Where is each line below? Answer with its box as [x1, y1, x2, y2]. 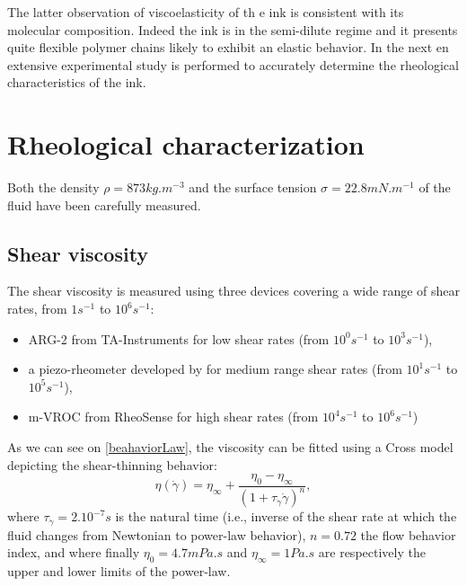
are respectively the [318, 543, 426, 562]
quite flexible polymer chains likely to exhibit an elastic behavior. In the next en [7, 38, 449, 57]
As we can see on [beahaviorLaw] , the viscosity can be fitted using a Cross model [7, 438, 454, 457]
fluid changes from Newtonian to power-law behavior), [7, 525, 306, 544]
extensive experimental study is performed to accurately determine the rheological [7, 55, 459, 74]
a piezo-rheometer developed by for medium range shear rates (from [28, 360, 402, 378]
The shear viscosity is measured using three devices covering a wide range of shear [7, 281, 460, 300]
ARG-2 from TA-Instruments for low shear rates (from [28, 329, 330, 348]
